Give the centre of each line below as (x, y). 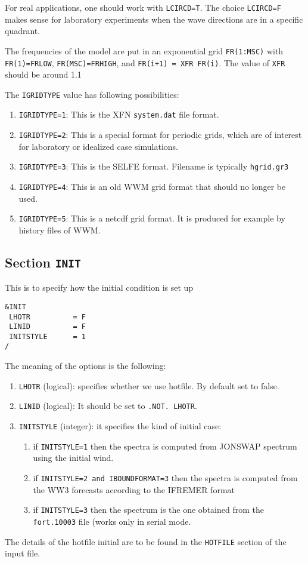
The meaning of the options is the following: (85, 366)
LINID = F (48, 327)
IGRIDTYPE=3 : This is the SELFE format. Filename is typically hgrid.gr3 (154, 166)
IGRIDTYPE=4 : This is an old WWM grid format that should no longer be (152, 186)
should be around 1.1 (43, 74)
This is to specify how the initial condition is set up (99, 287)
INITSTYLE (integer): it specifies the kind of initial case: (120, 426)
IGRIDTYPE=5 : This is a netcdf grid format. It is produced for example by (152, 218)
